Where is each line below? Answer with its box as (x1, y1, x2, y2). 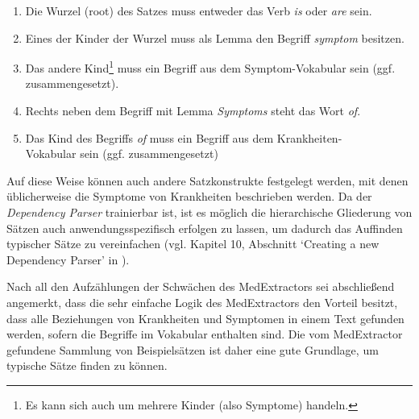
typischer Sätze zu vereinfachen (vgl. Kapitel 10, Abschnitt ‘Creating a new (6, 235, 380, 252)
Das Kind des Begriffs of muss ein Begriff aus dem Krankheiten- (25, 129, 342, 146)
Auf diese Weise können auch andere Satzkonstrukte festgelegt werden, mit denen (6, 172, 409, 189)
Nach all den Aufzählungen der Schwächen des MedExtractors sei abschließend (6, 278, 395, 295)
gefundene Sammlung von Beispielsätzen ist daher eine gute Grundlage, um (6, 341, 379, 358)
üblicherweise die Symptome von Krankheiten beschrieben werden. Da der (6, 188, 372, 205)
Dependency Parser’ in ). (6, 251, 130, 268)
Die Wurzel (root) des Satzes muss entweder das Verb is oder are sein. (25, 2, 372, 19)
